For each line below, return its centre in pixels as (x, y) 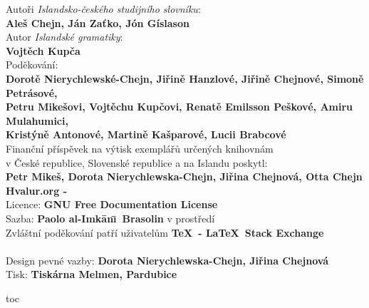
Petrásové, (32, 92)
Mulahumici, (37, 120)
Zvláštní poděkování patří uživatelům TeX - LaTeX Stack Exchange (165, 232)
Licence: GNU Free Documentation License (112, 204)
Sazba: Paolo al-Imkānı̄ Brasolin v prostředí (110, 218)
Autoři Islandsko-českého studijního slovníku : (103, 9)
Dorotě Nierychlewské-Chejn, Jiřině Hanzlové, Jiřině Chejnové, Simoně (185, 78)
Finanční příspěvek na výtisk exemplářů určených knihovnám (140, 148)
